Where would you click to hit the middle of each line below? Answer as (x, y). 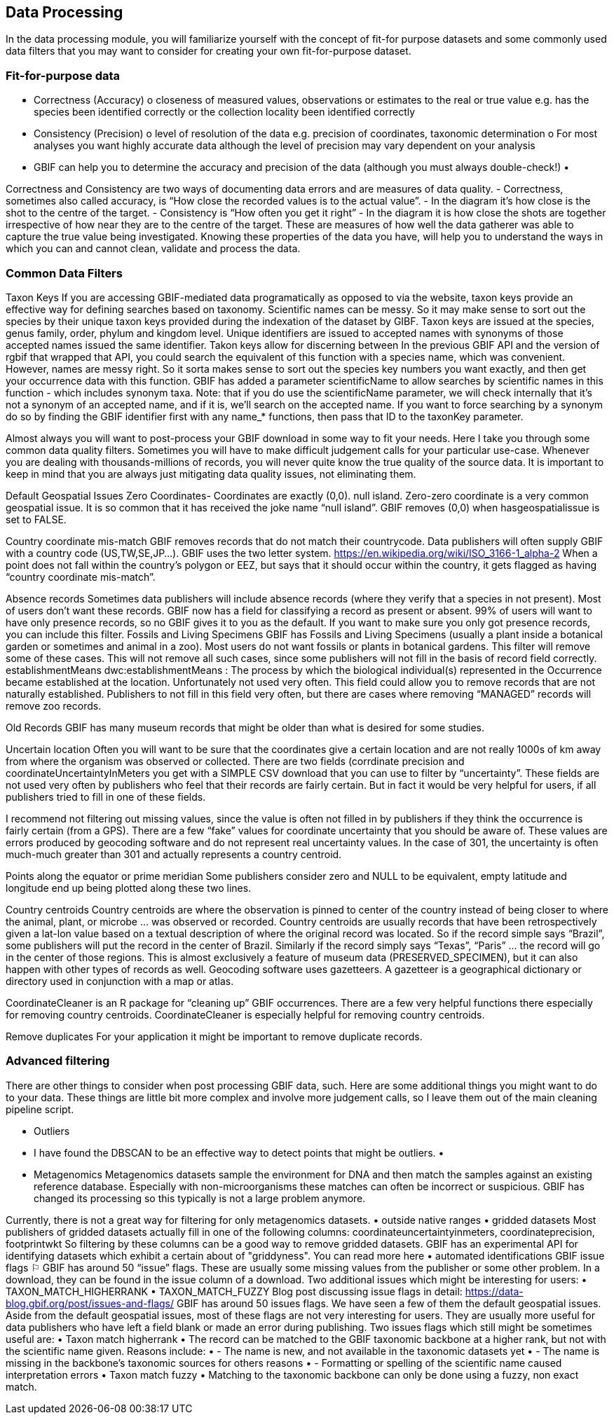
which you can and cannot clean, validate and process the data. (153, 249)
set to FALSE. (36, 519)
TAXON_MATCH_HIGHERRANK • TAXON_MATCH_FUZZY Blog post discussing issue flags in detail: (234, 1291)
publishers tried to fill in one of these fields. (106, 797)
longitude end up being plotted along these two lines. (129, 888)
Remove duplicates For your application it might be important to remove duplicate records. (214, 1036)
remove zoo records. (54, 705)
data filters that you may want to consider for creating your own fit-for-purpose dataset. (209, 51)
